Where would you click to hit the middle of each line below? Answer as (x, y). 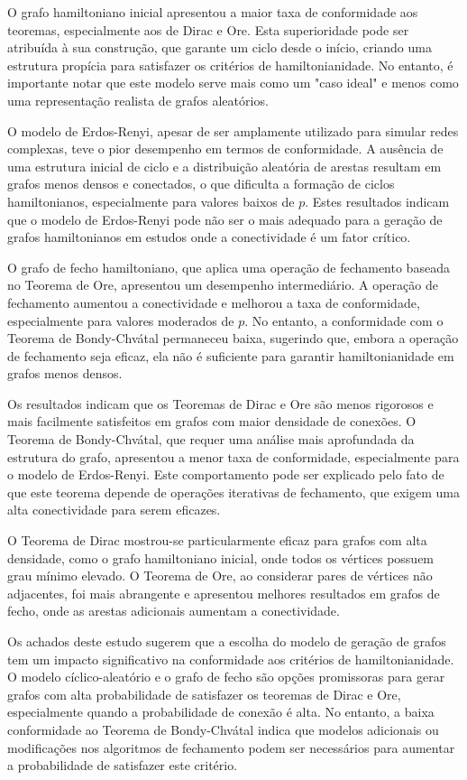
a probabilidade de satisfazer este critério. (123, 765)
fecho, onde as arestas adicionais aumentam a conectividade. (174, 611)
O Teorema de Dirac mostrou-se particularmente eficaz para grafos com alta (217, 540)
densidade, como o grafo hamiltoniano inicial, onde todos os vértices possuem (221, 557)
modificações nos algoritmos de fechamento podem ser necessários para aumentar (231, 747)
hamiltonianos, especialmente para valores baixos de (151, 201)
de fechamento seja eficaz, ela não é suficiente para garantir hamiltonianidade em (231, 355)
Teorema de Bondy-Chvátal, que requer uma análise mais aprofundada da (211, 439)
